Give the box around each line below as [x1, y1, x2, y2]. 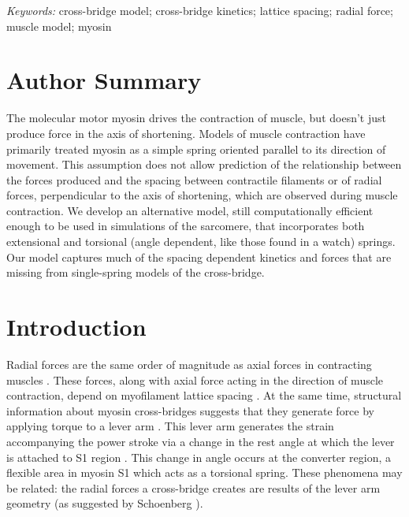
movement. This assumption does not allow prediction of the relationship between [6, 156, 402, 173]
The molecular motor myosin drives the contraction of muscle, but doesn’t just [6, 110, 386, 126]
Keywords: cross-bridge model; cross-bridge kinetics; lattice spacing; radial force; [6, 2, 393, 18]
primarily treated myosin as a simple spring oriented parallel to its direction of [6, 140, 386, 157]
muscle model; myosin [6, 17, 112, 34]
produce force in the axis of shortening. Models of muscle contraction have [6, 125, 366, 141]
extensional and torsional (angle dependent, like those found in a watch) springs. [6, 233, 396, 250]
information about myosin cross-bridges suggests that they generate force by [6, 402, 374, 418]
